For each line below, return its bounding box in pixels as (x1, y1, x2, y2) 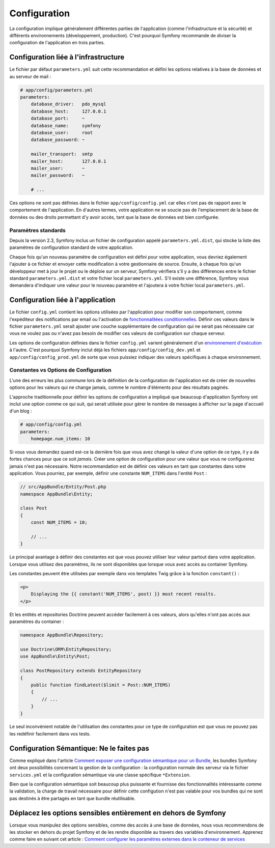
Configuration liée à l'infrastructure (9, 53, 125, 62)
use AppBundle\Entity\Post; (20, 654, 90, 659)
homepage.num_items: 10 (31, 436, 90, 442)
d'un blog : (9, 408, 33, 414)
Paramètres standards (9, 227, 66, 234)
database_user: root (31, 130, 93, 135)
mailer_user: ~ (31, 165, 85, 171)
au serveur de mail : (9, 73, 51, 79)
